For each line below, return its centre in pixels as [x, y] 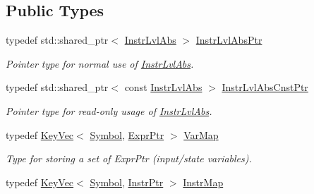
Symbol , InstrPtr [127, 182]
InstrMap [203, 182]
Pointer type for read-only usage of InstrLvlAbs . [109, 110]
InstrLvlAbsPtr [229, 40]
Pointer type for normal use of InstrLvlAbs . [100, 63]
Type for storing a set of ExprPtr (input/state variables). [129, 158]
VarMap [201, 134]
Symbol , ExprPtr [127, 134]
